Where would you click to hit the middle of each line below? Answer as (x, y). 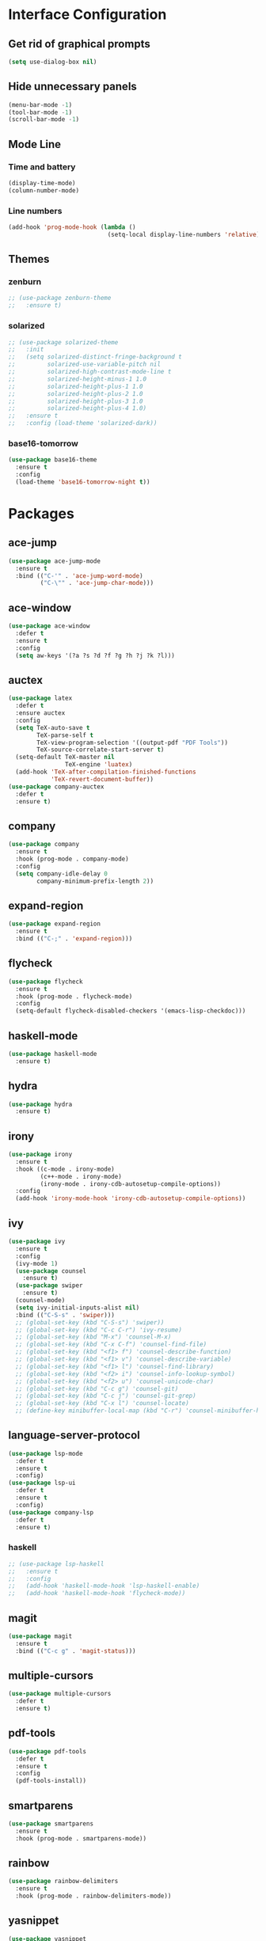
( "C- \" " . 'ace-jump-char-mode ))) (97, 583)
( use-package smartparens (51, 1824)
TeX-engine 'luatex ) (99, 765)
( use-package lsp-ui (42, 1483)
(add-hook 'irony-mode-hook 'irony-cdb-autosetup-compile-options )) (131, 1198)
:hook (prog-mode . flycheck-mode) (74, 996)
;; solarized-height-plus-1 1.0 (76, 386)
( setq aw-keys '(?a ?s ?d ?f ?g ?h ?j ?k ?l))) (95, 655)
